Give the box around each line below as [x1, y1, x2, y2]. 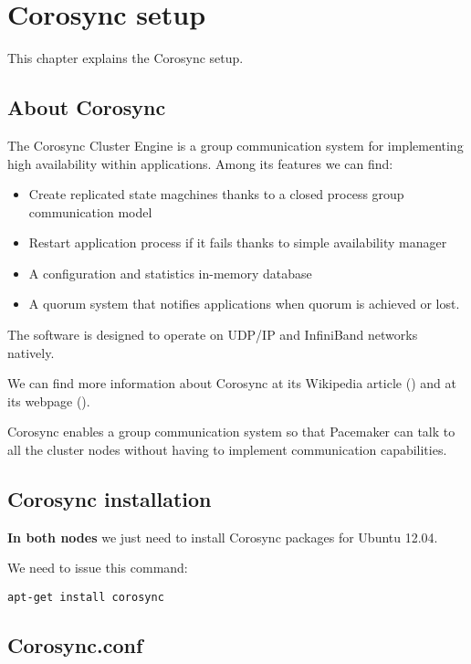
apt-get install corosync [7, 591, 164, 605]
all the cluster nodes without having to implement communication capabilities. [7, 440, 447, 459]
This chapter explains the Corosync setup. [7, 48, 244, 68]
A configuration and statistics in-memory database [28, 263, 312, 282]
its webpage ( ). [7, 391, 90, 410]
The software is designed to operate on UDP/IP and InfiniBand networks [7, 325, 418, 344]
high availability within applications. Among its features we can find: [7, 153, 393, 173]
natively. [7, 343, 55, 362]
